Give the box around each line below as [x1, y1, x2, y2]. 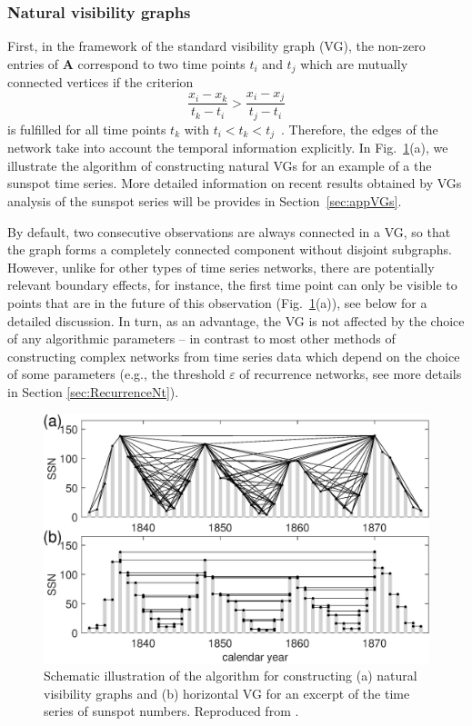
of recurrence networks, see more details [239, 364, 462, 383]
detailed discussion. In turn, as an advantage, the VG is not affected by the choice [7, 311, 465, 330]
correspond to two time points [77, 54, 246, 73]
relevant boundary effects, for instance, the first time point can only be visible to [7, 275, 457, 294]
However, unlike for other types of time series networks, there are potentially [7, 257, 435, 276]
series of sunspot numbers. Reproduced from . [44, 701, 299, 721]
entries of [7, 54, 59, 73]
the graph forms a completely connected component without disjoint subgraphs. [7, 240, 452, 259]
